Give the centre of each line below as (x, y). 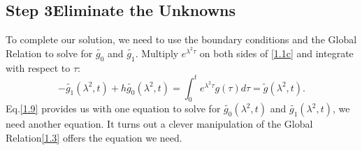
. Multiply (157, 53)
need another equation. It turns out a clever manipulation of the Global (159, 124)
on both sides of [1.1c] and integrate (276, 53)
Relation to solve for (49, 53)
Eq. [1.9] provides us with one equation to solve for (113, 108)
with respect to (38, 67)
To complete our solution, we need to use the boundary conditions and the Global (181, 39)
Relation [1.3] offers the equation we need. (94, 138)
